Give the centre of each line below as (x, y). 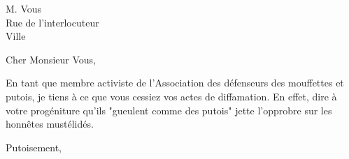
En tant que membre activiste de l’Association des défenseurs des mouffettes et (175, 83)
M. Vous (24, 8)
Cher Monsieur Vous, (51, 59)
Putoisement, (34, 147)
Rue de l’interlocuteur (52, 22)
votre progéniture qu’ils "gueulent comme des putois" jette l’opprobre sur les (169, 110)
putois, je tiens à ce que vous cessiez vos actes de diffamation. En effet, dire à (171, 96)
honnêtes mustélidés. (50, 124)
